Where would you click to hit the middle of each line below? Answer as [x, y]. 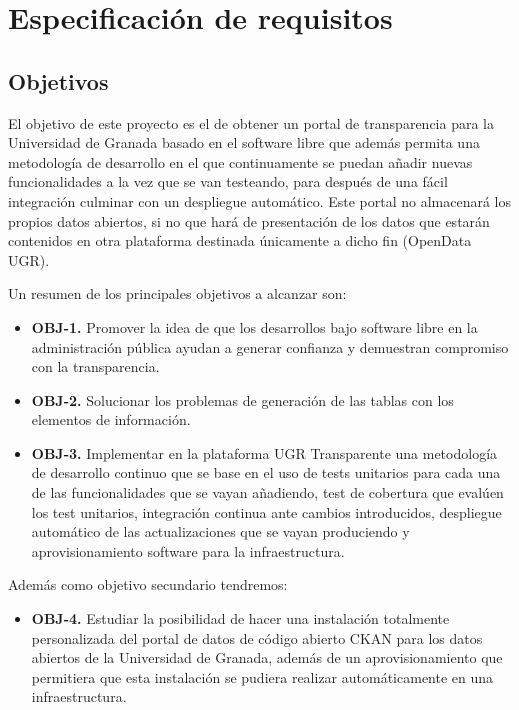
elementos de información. [111, 419]
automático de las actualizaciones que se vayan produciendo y [220, 531]
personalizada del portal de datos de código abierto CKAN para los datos [257, 637]
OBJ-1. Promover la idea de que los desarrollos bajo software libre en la [254, 326]
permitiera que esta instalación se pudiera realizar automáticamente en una [262, 676]
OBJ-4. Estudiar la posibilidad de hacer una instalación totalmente [240, 618]
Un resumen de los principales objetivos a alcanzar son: [177, 293]
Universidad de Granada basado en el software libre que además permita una [244, 142]
